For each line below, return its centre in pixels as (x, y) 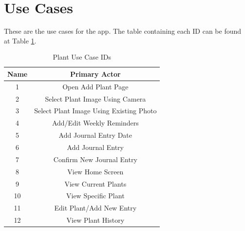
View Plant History (95, 220)
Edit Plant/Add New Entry (95, 208)
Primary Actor (95, 73)
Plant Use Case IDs (82, 57)
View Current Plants (95, 183)
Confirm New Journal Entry (95, 159)
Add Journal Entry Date (95, 135)
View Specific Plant (95, 196)
